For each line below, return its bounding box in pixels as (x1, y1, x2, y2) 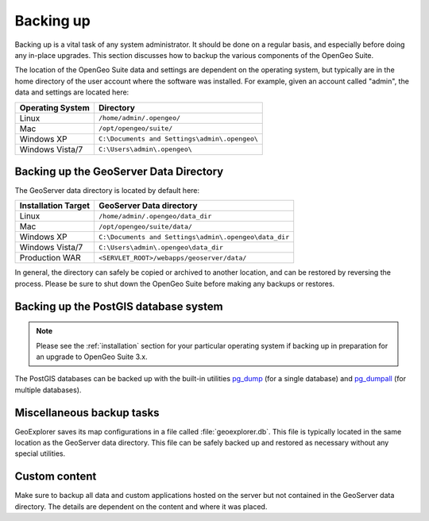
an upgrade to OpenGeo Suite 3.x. (36, 352, 148, 361)
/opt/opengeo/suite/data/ (98, 222, 192, 230)
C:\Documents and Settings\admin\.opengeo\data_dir (98, 233, 290, 241)
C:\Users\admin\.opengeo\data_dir (98, 243, 224, 252)
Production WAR (19, 253, 81, 264)
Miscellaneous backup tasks (14, 406, 160, 419)
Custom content (14, 469, 97, 484)
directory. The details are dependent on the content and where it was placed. (14, 501, 268, 511)
